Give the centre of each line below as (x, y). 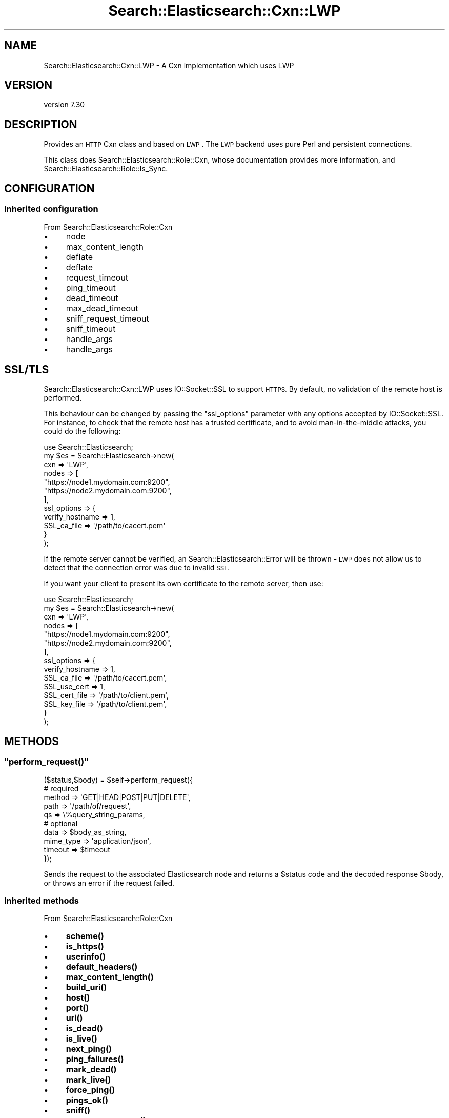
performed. (63, 398)
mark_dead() (91, 1070)
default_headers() (102, 967)
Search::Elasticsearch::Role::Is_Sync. (106, 169)
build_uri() (86, 987)
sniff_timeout (91, 328)
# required (61, 788)
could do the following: (82, 431)
